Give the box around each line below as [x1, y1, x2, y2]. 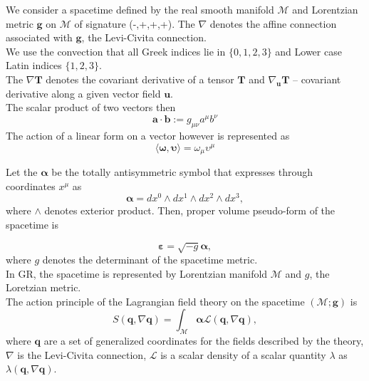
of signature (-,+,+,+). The [74, 16, 195, 31]
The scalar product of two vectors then [6, 100, 176, 115]
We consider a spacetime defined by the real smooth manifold [6, 2, 274, 16]
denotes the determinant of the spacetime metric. [42, 252, 258, 267]
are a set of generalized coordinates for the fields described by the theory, [43, 333, 364, 348]
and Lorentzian [292, 2, 358, 16]
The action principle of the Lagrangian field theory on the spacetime [6, 293, 305, 308]
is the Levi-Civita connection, [17, 347, 147, 362]
